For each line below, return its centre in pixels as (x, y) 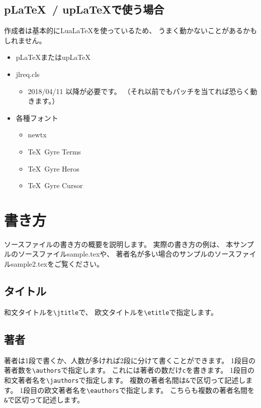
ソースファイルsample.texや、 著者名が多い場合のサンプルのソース (126, 254)
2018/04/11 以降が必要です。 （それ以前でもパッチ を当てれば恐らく (139, 91)
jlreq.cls (28, 74)
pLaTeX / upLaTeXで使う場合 (84, 9)
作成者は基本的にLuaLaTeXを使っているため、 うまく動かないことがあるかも (130, 30)
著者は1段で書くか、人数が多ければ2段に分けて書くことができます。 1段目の (130, 360)
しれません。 (25, 40)
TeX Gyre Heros (54, 168)
